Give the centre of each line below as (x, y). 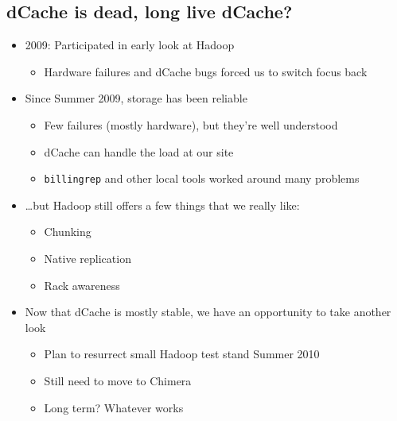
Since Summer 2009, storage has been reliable (136, 98)
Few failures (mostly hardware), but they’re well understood (191, 124)
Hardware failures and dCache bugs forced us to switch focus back (206, 71)
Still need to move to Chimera (118, 380)
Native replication (88, 259)
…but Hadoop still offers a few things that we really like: (162, 205)
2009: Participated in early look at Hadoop (130, 45)
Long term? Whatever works (114, 407)
